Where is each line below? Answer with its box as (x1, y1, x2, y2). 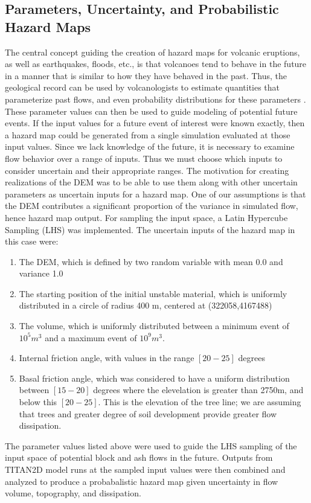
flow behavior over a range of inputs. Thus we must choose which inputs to (5, 152, 283, 164)
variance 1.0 (19, 267, 63, 280)
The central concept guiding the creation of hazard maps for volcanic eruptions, (5, 45, 300, 58)
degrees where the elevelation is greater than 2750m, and (93, 383, 304, 396)
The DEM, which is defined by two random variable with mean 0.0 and (19, 255, 283, 268)
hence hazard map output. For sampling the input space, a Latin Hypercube (5, 211, 288, 223)
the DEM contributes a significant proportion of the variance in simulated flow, (5, 199, 298, 212)
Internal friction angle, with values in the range (19, 351, 194, 364)
